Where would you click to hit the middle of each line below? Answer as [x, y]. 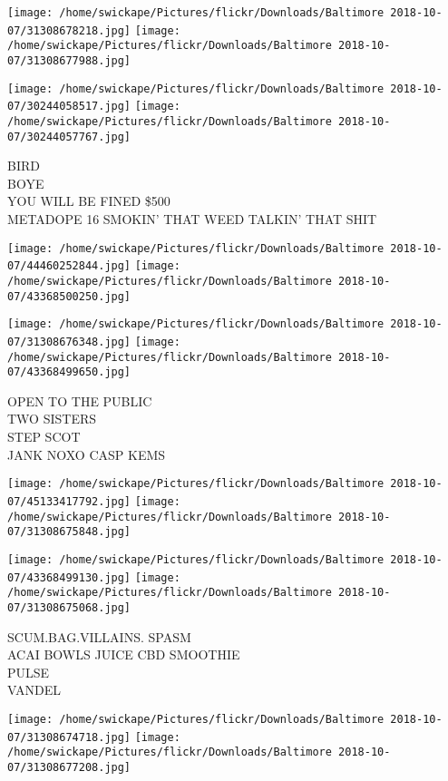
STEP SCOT [44, 437]
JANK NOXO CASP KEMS [87, 454]
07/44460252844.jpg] [69, 266]
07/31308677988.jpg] [69, 60]
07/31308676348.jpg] [69, 342]
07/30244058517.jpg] [69, 107]
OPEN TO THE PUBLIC [80, 400]
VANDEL [34, 690]
